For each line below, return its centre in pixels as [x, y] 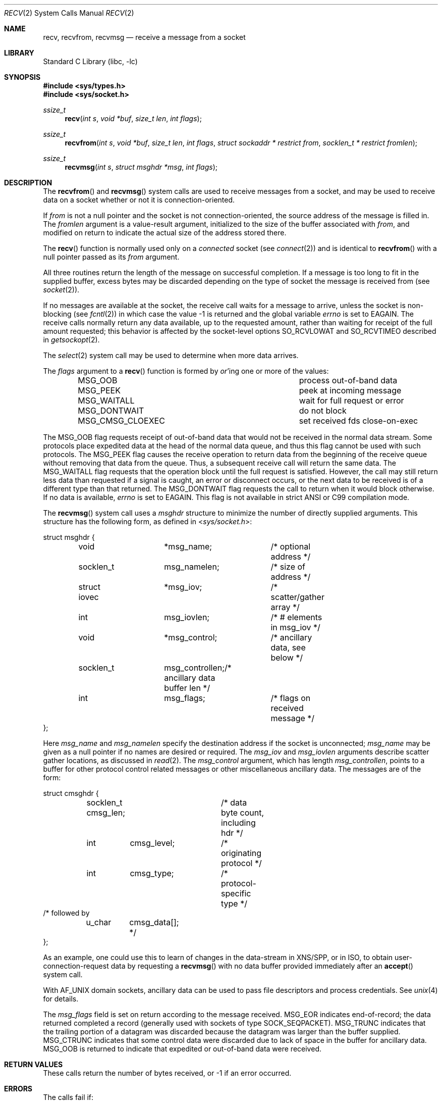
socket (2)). [61, 290]
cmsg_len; [106, 813]
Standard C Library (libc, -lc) [90, 61]
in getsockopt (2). [71, 340]
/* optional [291, 546]
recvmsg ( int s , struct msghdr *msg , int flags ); [141, 167]
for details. [61, 999]
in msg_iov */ [295, 627]
